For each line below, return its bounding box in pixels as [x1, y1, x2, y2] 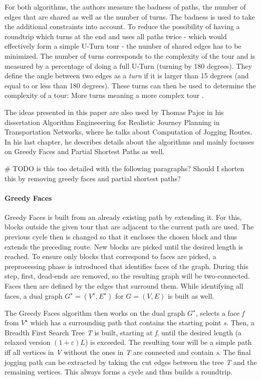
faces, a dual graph [5, 290, 63, 301]
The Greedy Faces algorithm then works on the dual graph [5, 307, 185, 318]
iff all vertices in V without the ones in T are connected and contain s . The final [5, 347, 251, 357]
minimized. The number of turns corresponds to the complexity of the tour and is [5, 50, 255, 61]
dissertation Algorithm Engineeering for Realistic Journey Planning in [5, 116, 220, 127]
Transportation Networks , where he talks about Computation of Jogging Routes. [5, 126, 252, 137]
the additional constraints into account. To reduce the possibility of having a [5, 21, 240, 32]
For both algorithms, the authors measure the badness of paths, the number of [5, 2, 246, 12]
